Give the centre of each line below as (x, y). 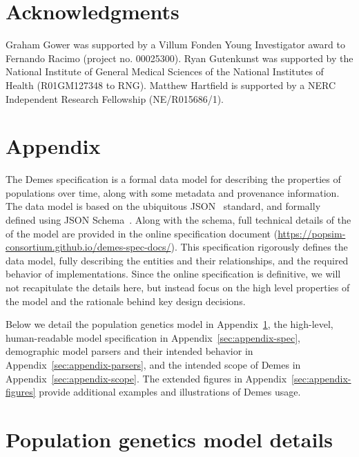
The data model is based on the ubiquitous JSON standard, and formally (163, 206)
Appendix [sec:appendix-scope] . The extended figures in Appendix (146, 378)
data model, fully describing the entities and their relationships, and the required (177, 260)
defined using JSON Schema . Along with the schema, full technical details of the (178, 220)
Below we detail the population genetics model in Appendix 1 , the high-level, (169, 324)
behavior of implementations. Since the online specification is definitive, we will (173, 274)
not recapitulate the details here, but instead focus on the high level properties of (178, 287)
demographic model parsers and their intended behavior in (129, 351)
